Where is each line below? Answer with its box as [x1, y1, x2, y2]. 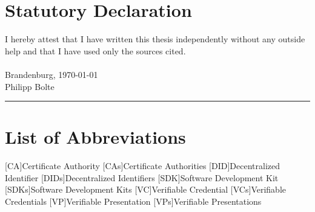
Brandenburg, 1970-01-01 [5, 68, 98, 80]
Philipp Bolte [5, 80, 55, 92]
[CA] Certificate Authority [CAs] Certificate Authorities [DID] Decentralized [5, 159, 280, 172]
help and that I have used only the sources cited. [5, 44, 186, 57]
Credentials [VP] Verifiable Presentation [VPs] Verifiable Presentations [5, 195, 262, 207]
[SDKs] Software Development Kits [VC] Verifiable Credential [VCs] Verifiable [5, 183, 287, 196]
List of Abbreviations [5, 124, 186, 149]
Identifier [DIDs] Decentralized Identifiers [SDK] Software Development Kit [5, 171, 279, 184]
